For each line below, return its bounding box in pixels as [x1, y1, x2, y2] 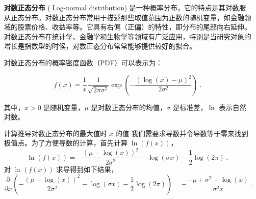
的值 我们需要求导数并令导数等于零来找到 [115, 128, 249, 138]
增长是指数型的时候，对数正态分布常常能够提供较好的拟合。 [4, 41, 196, 51]
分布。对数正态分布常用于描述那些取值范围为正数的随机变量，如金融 [24, 12, 244, 22]
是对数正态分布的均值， [91, 102, 167, 112]
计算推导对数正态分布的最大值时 [4, 128, 107, 138]
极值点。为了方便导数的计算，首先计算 [4, 138, 128, 148]
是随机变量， [43, 102, 85, 112]
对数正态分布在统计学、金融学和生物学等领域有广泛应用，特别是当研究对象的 [4, 31, 251, 41]
